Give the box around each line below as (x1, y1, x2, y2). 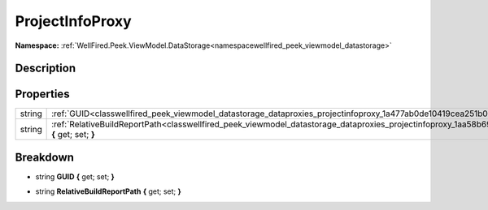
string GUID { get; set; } (35, 171, 115, 182)
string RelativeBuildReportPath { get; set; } (35, 186, 182, 196)
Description (15, 62, 76, 75)
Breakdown (15, 150, 75, 164)
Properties (15, 88, 70, 101)
